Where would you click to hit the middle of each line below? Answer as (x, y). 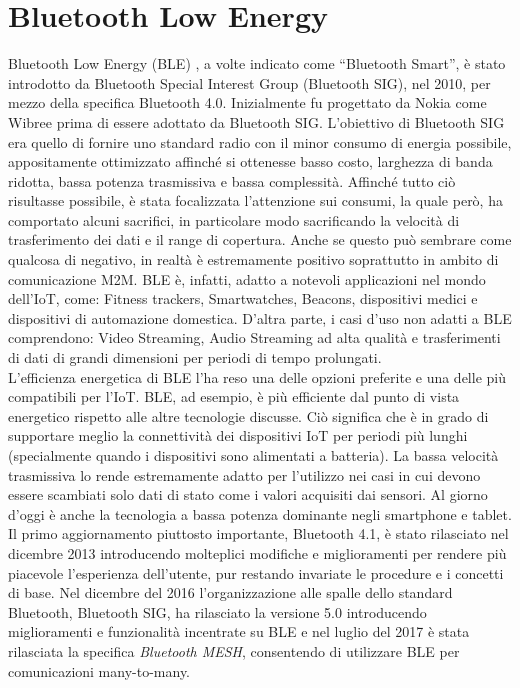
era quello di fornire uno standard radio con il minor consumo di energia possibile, (260, 141)
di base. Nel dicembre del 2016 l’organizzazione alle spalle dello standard (230, 592)
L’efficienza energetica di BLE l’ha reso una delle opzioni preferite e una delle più (257, 376)
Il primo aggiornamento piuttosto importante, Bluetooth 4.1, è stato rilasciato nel (258, 533)
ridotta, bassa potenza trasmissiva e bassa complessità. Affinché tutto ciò (232, 180)
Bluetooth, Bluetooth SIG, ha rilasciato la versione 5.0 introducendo (217, 611)
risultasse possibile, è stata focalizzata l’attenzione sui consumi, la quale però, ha (255, 200)
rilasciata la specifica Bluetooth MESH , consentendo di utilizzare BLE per (234, 650)
